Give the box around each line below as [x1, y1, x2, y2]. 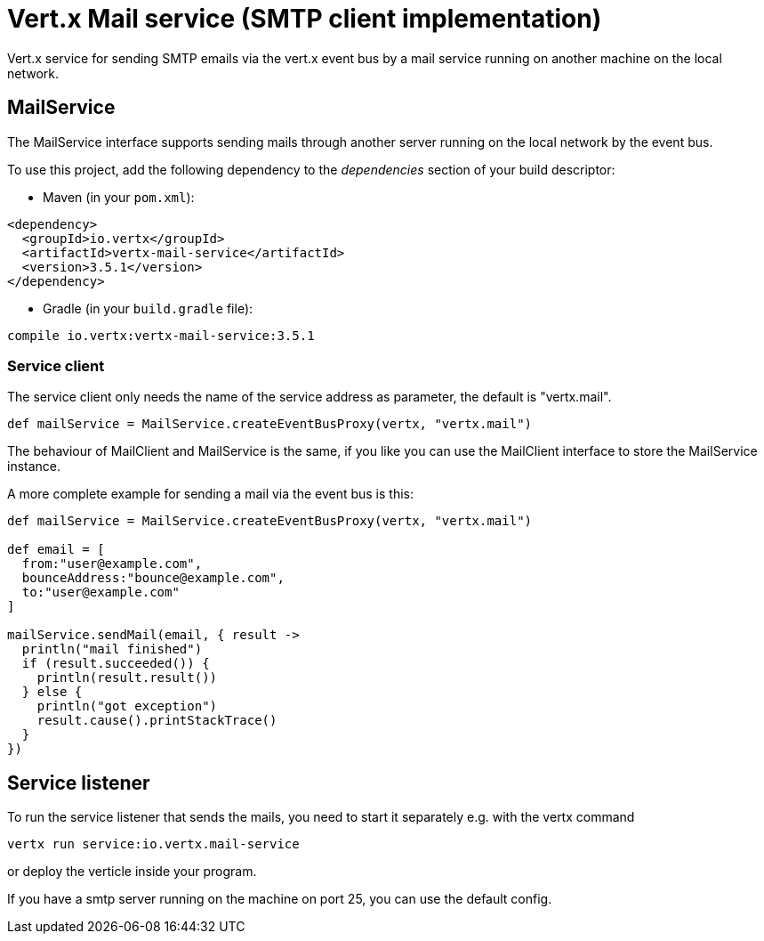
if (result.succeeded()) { [21, 656, 210, 671]
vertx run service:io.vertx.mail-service [7, 837, 300, 852]
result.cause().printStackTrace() [36, 713, 277, 728]
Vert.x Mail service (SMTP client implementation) [7, 4, 602, 34]
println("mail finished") [21, 642, 203, 657]
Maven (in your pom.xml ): [43, 189, 195, 205]
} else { [21, 685, 83, 700]
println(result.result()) [36, 670, 218, 685]
